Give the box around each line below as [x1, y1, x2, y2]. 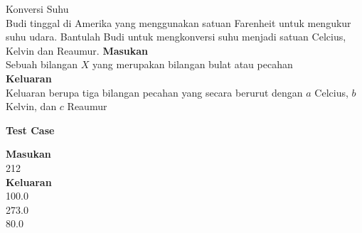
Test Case [6, 122, 55, 137]
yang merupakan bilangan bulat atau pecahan [92, 57, 293, 72]
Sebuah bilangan [6, 57, 78, 72]
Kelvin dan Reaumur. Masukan [6, 43, 149, 58]
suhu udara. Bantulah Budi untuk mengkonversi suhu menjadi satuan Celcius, [6, 29, 346, 44]
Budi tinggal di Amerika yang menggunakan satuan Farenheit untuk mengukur [6, 15, 351, 30]
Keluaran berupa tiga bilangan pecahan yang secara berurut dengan [6, 85, 303, 99]
